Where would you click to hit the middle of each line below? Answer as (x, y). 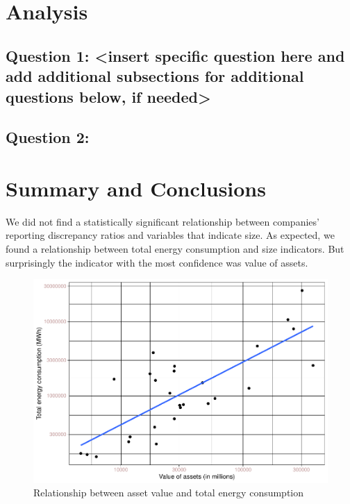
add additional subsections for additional (155, 76)
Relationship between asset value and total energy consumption (169, 493)
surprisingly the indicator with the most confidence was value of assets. (157, 262)
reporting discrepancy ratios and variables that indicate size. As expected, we (170, 235)
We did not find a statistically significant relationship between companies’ (162, 221)
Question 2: (48, 137)
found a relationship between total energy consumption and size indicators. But (175, 249)
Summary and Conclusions (136, 188)
